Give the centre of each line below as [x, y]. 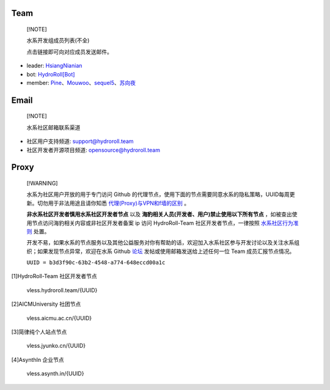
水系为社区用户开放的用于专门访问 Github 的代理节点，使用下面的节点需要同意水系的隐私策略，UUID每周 [158, 194]
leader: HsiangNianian [54, 66]
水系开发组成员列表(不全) [58, 40]
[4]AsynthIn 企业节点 [38, 359]
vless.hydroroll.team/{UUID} [62, 290]
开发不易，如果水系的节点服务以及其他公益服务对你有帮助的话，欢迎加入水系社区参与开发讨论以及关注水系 [160, 243]
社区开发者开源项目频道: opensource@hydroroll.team [93, 150]
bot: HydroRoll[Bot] [51, 74]
